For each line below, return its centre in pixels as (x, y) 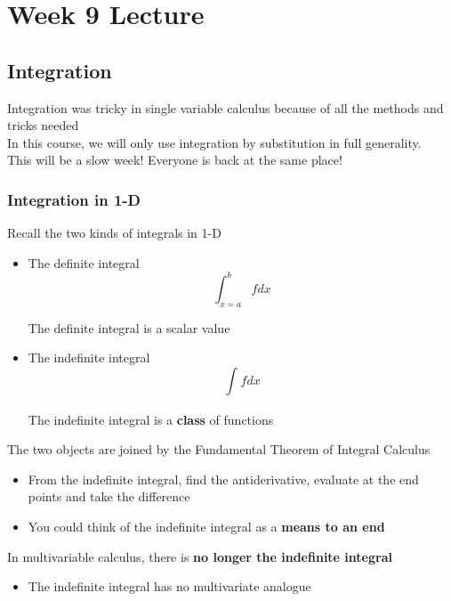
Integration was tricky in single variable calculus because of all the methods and (225, 107)
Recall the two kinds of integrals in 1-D (114, 233)
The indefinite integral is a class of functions (151, 419)
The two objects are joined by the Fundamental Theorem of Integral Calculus (219, 449)
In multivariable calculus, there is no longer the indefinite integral (200, 556)
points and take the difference (109, 496)
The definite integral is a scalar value (129, 327)
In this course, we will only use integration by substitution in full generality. (214, 142)
